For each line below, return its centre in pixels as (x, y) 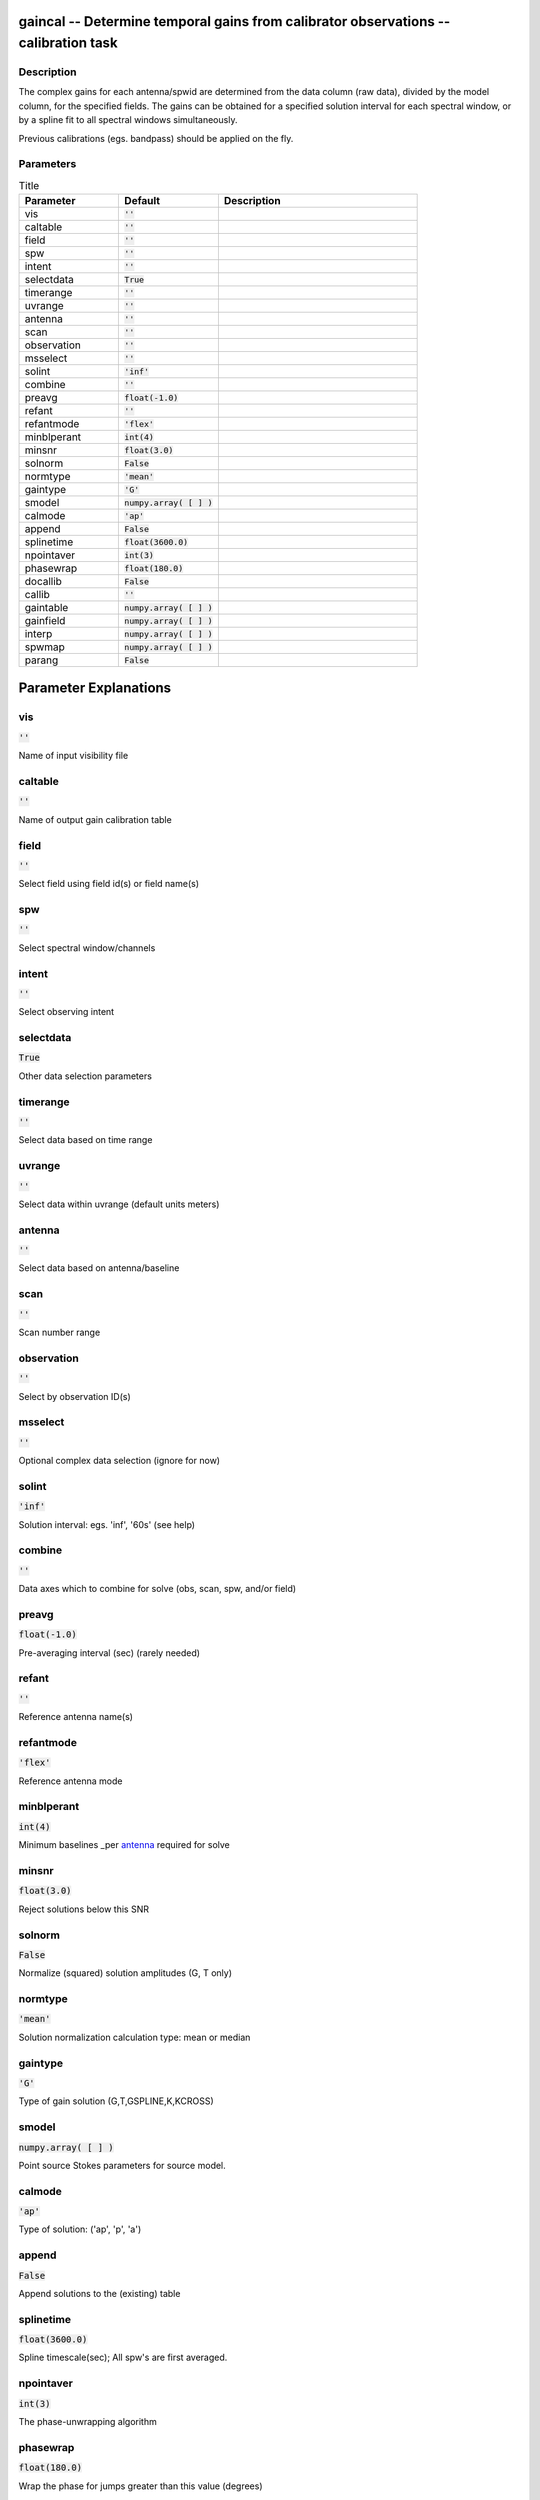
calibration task (68, 43)
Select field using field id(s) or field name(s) (109, 884)
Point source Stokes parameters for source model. (122, 2165)
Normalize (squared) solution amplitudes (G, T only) (125, 1973)
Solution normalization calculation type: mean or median (134, 2037)
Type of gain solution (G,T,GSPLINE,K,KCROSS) (116, 2101)
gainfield (45, 621)
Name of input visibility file (73, 756)
